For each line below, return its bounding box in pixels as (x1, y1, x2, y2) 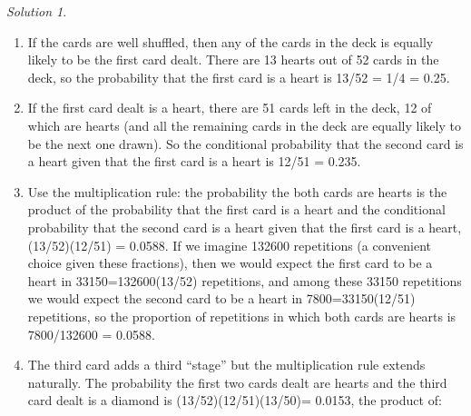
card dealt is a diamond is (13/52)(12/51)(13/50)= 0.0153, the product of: (27, 391, 442, 410)
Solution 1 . (6, 2, 67, 20)
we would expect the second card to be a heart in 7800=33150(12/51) (27, 289, 416, 308)
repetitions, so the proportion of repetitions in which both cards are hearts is (27, 306, 456, 325)
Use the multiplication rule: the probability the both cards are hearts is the (27, 182, 447, 201)
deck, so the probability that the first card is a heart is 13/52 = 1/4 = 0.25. (27, 67, 450, 86)
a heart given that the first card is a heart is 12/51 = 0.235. (27, 152, 361, 171)
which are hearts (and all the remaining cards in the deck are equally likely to (27, 115, 461, 134)
